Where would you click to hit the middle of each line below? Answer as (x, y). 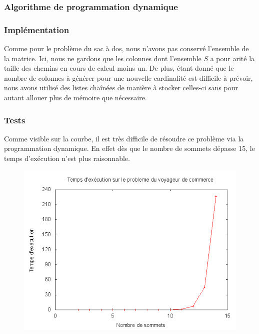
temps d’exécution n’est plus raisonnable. (67, 158)
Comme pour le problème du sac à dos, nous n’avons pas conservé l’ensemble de (126, 48)
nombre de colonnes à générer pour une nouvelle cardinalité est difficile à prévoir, (128, 77)
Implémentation (37, 29)
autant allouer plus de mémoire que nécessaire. (75, 98)
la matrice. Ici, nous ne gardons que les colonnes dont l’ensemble (103, 58)
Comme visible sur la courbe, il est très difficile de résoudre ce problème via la (124, 138)
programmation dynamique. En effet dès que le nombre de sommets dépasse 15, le (129, 148)
